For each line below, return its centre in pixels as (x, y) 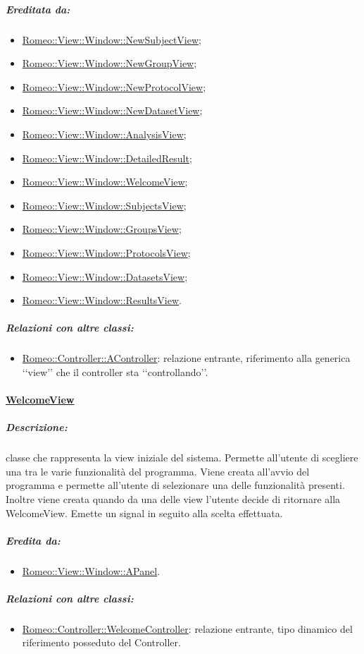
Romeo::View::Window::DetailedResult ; (107, 158)
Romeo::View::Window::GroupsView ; (102, 229)
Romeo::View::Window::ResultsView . (102, 300)
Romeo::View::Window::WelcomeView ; (105, 182)
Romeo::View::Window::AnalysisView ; (104, 134)
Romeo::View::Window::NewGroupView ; (109, 63)
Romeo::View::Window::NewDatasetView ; (112, 110)
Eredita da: (33, 540)
